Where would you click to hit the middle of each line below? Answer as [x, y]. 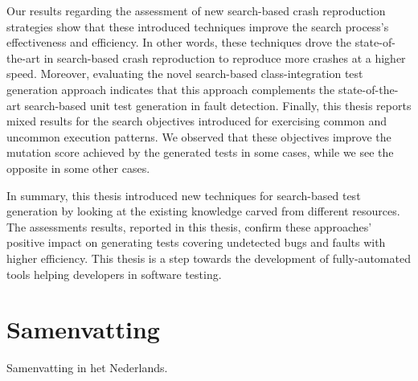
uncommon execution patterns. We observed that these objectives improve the [199, 136]
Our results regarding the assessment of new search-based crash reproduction [196, 10]
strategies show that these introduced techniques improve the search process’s [198, 26]
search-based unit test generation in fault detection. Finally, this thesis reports [218, 105]
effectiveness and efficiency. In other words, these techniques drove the [179, 42]
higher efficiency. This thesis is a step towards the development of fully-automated [209, 258]
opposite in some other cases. [78, 168]
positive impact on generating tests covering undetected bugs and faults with [196, 242]
